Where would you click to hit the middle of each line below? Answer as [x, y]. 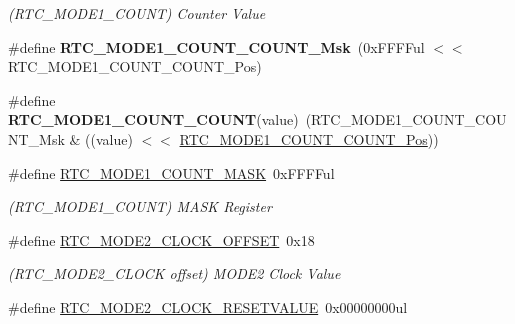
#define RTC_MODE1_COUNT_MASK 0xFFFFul [171, 172]
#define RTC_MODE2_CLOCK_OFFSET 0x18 [161, 239]
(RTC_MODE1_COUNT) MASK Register [140, 206]
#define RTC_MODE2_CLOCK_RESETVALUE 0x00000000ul [208, 306]
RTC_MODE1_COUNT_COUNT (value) [153, 119]
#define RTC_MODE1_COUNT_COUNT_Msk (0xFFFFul [216, 46]
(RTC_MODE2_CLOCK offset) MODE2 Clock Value [174, 273]
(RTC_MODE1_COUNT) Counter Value [137, 13]
